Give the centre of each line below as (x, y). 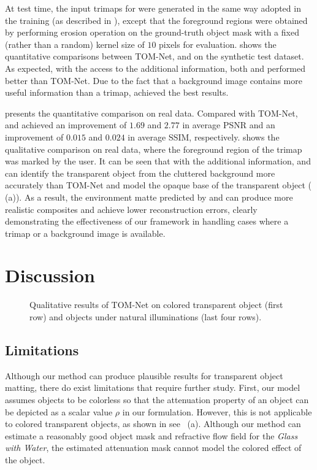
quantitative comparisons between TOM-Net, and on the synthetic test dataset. (155, 56)
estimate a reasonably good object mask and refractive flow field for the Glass (151, 435)
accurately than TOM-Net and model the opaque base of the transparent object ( (158, 185)
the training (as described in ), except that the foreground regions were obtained (156, 20)
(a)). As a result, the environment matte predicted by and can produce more (149, 197)
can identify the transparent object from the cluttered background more (140, 173)
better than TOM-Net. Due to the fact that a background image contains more (154, 80)
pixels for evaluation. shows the (218, 44)
